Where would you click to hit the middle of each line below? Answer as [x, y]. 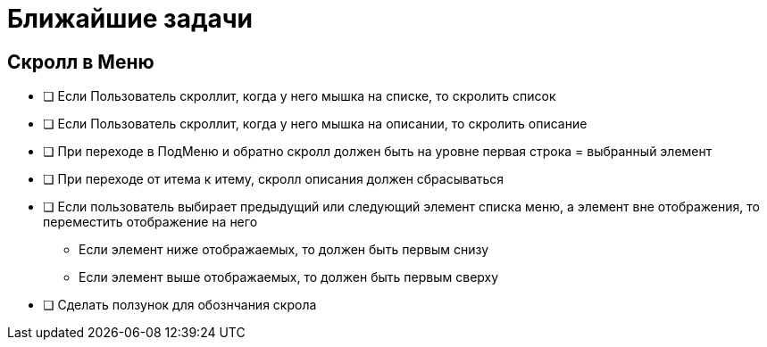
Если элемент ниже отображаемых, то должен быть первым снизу [284, 250]
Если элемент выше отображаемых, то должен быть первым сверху [289, 277]
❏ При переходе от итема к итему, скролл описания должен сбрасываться [274, 179]
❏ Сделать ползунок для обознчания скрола [180, 305]
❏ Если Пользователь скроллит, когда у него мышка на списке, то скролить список [300, 96]
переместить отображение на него [150, 222]
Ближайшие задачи [130, 19]
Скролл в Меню [81, 62]
